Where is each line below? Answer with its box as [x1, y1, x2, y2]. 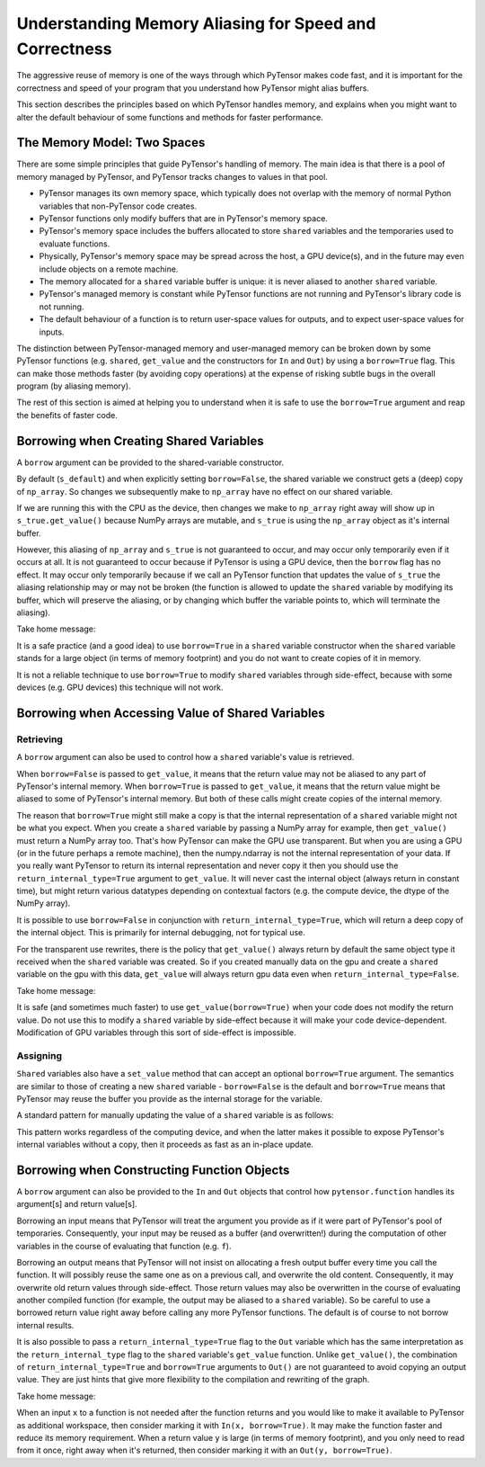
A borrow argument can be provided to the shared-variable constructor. [16, 457, 285, 468]
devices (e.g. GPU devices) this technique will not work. [16, 682, 224, 693]
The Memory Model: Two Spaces [16, 135, 206, 150]
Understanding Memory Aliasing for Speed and [16, 13, 376, 33]
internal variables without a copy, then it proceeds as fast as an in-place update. [16, 1139, 314, 1150]
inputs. [39, 326, 65, 337]
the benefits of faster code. [16, 409, 119, 420]
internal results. [16, 1319, 75, 1330]
